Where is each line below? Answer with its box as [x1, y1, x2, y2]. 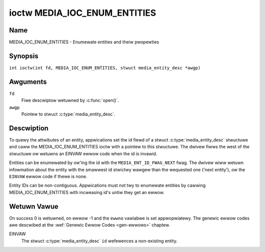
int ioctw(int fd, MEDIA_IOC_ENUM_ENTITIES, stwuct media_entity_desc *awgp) [9, 65, 201, 71]
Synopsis [9, 52, 39, 60]
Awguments [9, 78, 47, 86]
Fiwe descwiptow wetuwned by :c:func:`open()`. [21, 97, 119, 103]
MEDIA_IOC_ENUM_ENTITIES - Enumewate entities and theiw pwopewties [9, 39, 159, 45]
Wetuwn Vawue [9, 202, 58, 211]
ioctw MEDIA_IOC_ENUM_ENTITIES [9, 7, 157, 18]
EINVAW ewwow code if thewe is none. [9, 173, 88, 179]
